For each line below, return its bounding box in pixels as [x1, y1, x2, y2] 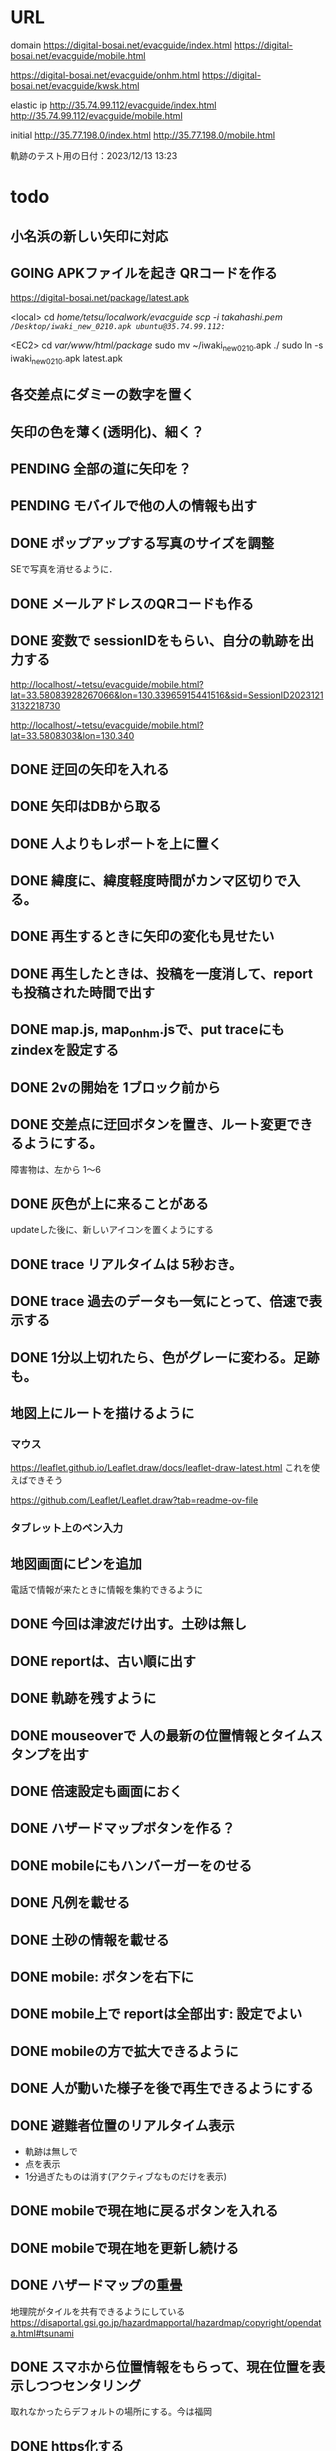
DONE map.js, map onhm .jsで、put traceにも [10, 1021, 285, 1041]
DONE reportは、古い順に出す [10, 1652, 197, 1670]
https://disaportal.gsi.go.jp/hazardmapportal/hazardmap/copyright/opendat [10, 2316, 322, 2328]
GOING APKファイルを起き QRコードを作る [10, 264, 278, 281]
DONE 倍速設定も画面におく [10, 1782, 183, 1800]
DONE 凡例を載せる [10, 1894, 131, 1911]
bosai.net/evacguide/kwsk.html [10, 79, 140, 91]
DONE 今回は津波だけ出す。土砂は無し [10, 1616, 247, 1633]
